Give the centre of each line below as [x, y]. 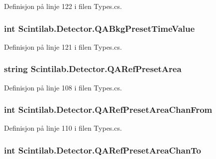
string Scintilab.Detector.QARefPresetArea [93, 69]
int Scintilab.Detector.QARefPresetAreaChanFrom [108, 110]
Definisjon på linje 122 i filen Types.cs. [63, 6]
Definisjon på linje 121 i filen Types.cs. [63, 46]
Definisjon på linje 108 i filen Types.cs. [63, 87]
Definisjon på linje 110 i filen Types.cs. [63, 128]
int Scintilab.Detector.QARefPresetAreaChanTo [103, 150]
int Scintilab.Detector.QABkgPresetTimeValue [100, 28]
